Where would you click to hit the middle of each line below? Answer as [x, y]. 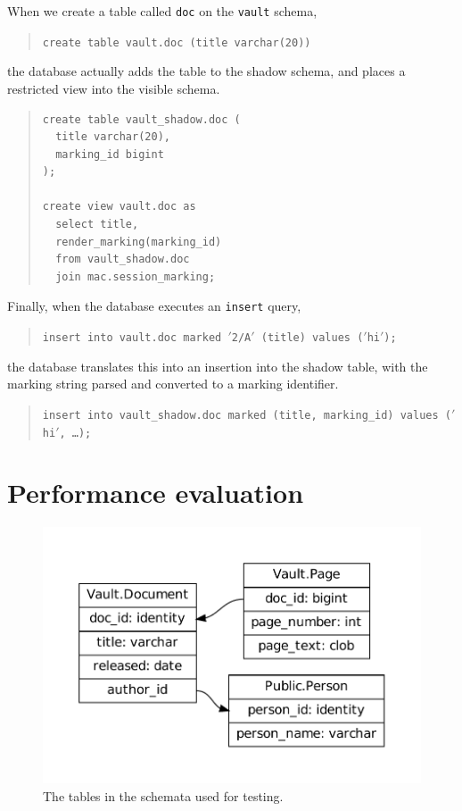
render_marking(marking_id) [139, 242]
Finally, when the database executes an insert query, [154, 306]
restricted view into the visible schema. [114, 88]
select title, [97, 225]
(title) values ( [312, 338]
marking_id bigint [110, 154]
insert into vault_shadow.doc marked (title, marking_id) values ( [247, 415]
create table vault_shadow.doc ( [141, 119]
